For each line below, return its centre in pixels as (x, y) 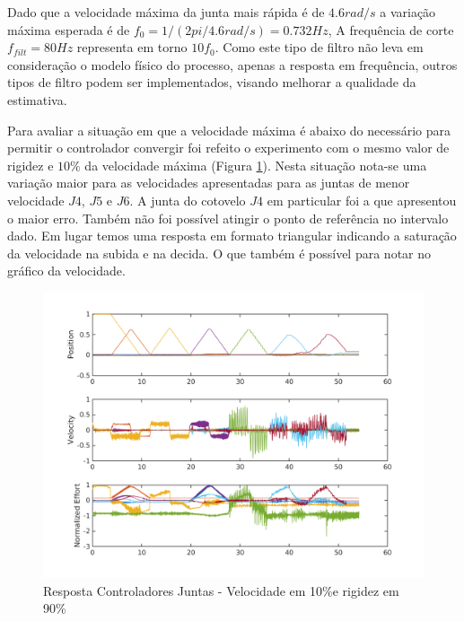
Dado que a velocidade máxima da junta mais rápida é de (166, 12)
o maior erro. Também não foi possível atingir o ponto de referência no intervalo (228, 218)
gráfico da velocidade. (66, 271)
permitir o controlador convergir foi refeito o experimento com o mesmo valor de (228, 148)
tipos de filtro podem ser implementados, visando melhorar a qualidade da (212, 82)
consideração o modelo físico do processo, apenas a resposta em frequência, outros (232, 64)
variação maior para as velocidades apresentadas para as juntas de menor (209, 183)
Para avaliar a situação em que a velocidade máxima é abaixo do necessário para (229, 130)
